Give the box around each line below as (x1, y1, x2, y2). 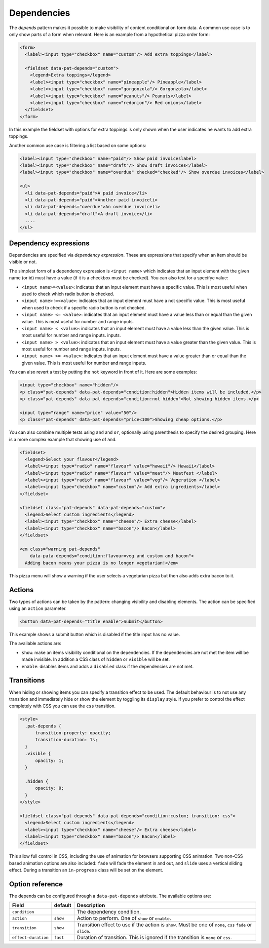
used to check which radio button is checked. (21, 291, 115, 297)
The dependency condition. (77, 909, 141, 915)
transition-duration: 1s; (35, 737, 98, 743)
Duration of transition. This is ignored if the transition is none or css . (77, 934, 232, 941)
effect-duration (12, 935, 49, 940)
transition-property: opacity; (35, 730, 111, 736)
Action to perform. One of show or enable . (77, 915, 171, 922)
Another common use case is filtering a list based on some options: (9, 142, 147, 148)
